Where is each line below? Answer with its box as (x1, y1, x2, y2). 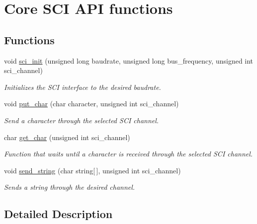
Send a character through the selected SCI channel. (4, 115, 159, 125)
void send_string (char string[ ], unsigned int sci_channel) (4, 165, 181, 175)
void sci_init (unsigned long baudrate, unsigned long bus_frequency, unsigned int (4, 55, 254, 66)
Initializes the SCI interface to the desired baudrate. (4, 81, 161, 92)
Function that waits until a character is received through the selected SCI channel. (4, 149, 253, 159)
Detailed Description (4, 206, 113, 222)
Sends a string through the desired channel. (4, 182, 135, 192)
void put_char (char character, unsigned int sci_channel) (4, 98, 179, 109)
